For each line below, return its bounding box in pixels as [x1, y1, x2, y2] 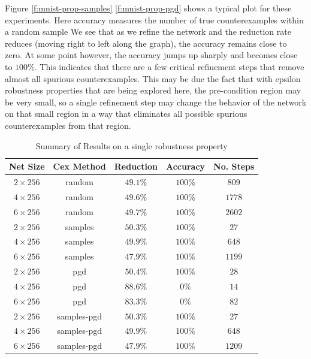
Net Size [9, 160, 45, 173]
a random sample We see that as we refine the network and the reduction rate [5, 25, 291, 38]
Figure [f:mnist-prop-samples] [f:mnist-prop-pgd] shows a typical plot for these [5, 2, 292, 14]
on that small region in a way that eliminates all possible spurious [5, 107, 247, 120]
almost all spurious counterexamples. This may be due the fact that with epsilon [5, 72, 301, 85]
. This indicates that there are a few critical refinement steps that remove [34, 60, 304, 73]
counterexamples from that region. [5, 119, 131, 131]
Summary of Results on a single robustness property [35, 139, 228, 152]
